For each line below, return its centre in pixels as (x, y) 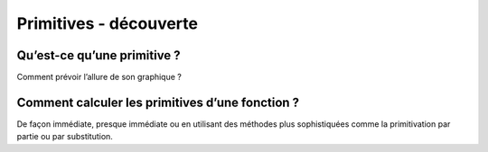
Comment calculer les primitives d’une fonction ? (158, 102)
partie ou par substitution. (65, 137)
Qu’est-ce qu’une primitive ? (99, 55)
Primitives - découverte (108, 23)
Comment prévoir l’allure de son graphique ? (99, 77)
